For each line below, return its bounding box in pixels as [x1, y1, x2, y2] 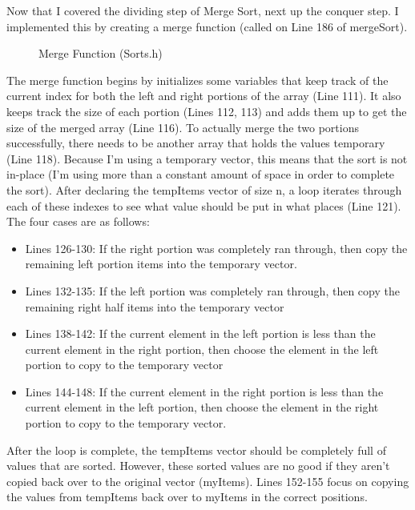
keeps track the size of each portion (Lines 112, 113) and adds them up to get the [6, 102, 407, 119]
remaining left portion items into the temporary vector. [25, 255, 297, 272]
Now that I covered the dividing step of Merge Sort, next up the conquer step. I [6, 2, 399, 18]
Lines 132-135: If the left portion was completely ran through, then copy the [25, 282, 400, 299]
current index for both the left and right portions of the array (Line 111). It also [6, 87, 401, 104]
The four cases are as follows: [6, 213, 150, 230]
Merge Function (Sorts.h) [38, 45, 163, 62]
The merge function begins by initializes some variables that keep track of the [6, 71, 389, 88]
